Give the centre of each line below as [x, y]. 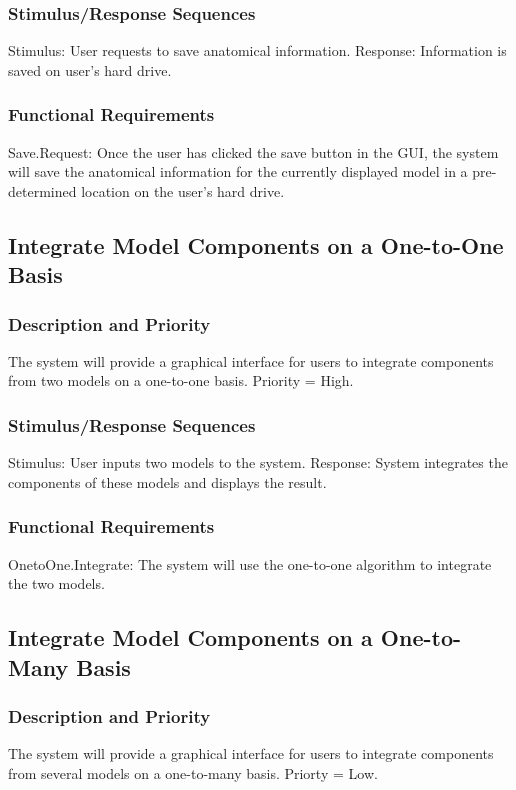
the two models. [56, 583]
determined [42, 190]
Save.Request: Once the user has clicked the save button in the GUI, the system [253, 151]
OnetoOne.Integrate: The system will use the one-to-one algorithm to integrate [250, 563]
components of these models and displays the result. [167, 481]
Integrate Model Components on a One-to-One [256, 244]
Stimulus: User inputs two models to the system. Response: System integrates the [258, 462]
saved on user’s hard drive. [90, 69]
